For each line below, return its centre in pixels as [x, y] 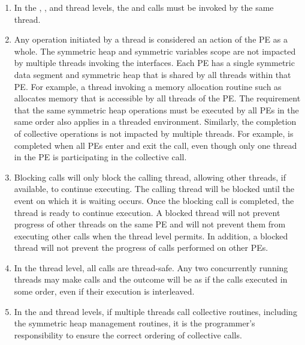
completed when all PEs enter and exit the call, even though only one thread [155, 145]
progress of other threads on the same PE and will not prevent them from [150, 224]
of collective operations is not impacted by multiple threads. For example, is [154, 133]
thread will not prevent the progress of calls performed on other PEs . [141, 247]
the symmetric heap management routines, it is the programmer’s [135, 323]
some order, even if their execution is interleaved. [104, 291]
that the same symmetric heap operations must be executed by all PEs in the [156, 109]
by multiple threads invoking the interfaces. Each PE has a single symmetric [154, 63]
